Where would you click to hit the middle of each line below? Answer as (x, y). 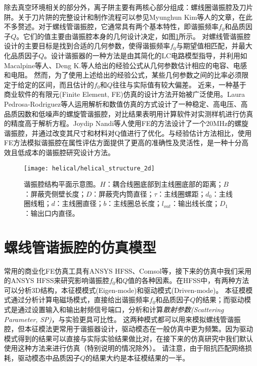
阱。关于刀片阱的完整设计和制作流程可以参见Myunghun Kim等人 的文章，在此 (128, 17)
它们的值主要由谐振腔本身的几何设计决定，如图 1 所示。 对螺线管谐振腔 (137, 36)
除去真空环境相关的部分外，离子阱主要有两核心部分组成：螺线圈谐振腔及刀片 (128, 7)
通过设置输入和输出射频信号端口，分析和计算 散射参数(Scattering (121, 309)
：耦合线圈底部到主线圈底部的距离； (164, 184)
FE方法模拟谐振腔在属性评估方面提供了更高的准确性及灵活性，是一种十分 (123, 142)
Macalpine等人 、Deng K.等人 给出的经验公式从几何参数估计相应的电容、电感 (126, 65)
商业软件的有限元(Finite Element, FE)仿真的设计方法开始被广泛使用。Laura (125, 94)
